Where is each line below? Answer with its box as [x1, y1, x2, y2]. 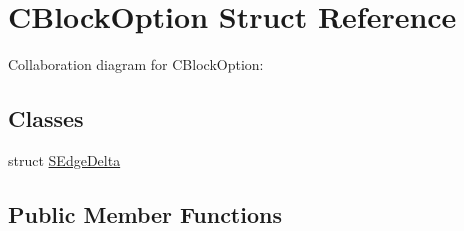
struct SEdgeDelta [8, 149, 121, 170]
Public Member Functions [8, 198, 282, 229]
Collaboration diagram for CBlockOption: [8, 54, 264, 75]
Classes [8, 103, 84, 134]
